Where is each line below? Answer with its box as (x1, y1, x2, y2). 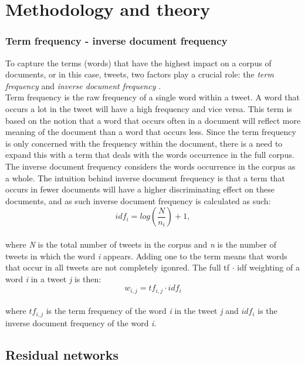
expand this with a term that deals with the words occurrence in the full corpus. (5, 148, 294, 161)
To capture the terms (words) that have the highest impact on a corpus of (5, 56, 272, 69)
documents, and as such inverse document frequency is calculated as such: (5, 194, 271, 207)
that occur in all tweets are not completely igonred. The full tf (5, 261, 230, 273)
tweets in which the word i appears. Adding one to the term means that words (5, 249, 287, 262)
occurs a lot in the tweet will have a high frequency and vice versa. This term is (5, 102, 292, 114)
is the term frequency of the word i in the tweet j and (46, 305, 239, 317)
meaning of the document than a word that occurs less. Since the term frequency (5, 126, 296, 138)
